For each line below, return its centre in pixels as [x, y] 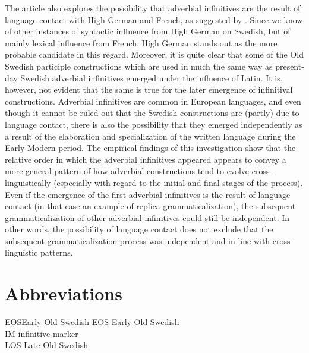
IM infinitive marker [42, 333]
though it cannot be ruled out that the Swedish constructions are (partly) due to [152, 113]
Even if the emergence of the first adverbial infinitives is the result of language [148, 194]
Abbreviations [64, 293]
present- [290, 66]
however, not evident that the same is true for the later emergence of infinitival [149, 89]
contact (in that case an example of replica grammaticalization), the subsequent [150, 206]
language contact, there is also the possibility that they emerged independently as [154, 124]
